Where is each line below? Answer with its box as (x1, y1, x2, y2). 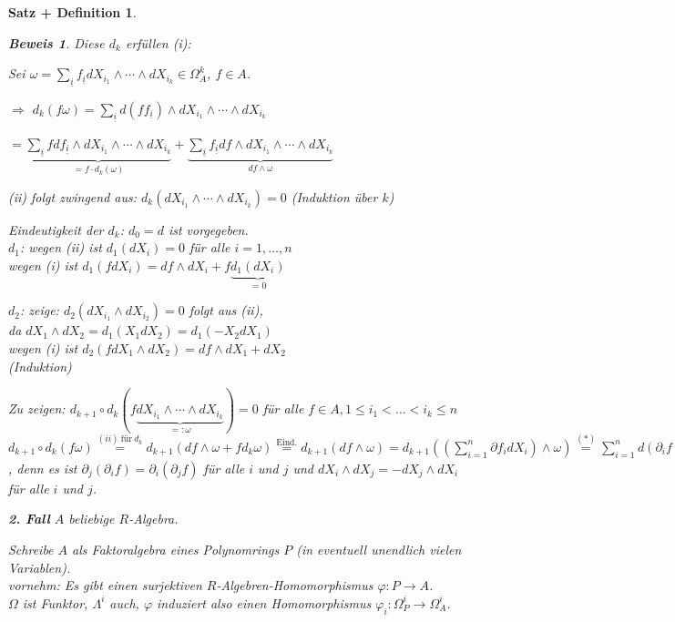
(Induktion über (291, 187, 378, 206)
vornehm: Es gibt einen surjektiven (8, 576, 202, 595)
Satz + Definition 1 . (8, 3, 137, 21)
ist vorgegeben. (168, 219, 249, 239)
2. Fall (8, 509, 50, 528)
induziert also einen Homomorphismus (157, 593, 372, 612)
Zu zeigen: (8, 399, 66, 418)
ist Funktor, (22, 593, 88, 612)
